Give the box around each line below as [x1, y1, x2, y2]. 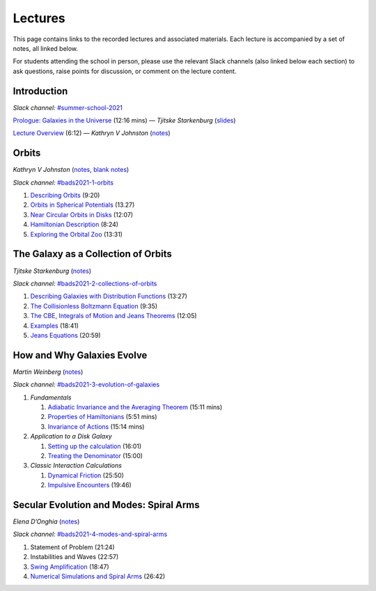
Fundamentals [30, 393, 72, 402]
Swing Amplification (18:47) [30, 562, 109, 571]
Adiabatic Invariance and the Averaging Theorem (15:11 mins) [47, 402, 223, 411]
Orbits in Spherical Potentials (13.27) [30, 200, 135, 209]
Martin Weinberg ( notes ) [13, 368, 84, 376]
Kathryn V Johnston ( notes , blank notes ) [13, 166, 130, 174]
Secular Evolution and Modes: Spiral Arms [13, 498, 200, 511]
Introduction [13, 85, 68, 97]
